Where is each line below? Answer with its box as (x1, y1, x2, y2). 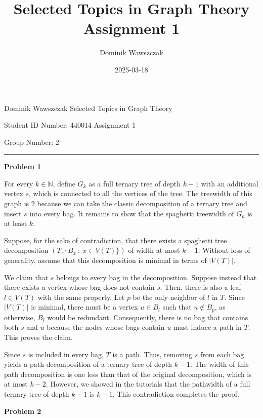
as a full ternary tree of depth (89, 178, 181, 188)
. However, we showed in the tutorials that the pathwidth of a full (46, 378, 250, 389)
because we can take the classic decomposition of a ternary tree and (37, 198, 247, 209)
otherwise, (4, 312, 35, 322)
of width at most (128, 245, 180, 255)
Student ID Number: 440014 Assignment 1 (4, 120, 136, 130)
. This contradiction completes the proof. (112, 389, 240, 399)
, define (53, 178, 75, 188)
